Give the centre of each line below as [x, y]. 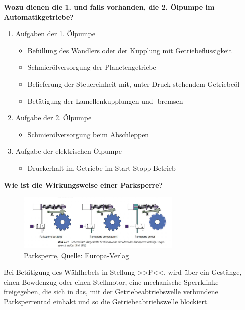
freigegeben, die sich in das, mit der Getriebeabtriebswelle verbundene [111, 292]
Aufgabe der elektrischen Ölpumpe [69, 151]
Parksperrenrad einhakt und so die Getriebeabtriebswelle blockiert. [107, 301]
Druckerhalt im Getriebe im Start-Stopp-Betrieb [102, 168]
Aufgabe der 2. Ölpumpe [54, 118]
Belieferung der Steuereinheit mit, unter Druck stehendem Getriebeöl [133, 84]
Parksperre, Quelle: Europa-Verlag [77, 255]
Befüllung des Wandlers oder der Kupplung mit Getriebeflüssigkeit [129, 50]
